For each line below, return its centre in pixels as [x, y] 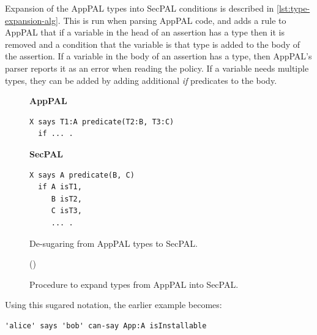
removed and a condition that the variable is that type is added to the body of [153, 44]
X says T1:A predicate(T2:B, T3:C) [102, 122]
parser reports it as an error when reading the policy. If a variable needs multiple [157, 68]
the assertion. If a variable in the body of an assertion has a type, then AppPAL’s [158, 56]
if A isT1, [60, 187]
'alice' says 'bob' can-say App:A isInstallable [106, 326]
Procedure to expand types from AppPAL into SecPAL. [134, 284]
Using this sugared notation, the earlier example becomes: [114, 305]
